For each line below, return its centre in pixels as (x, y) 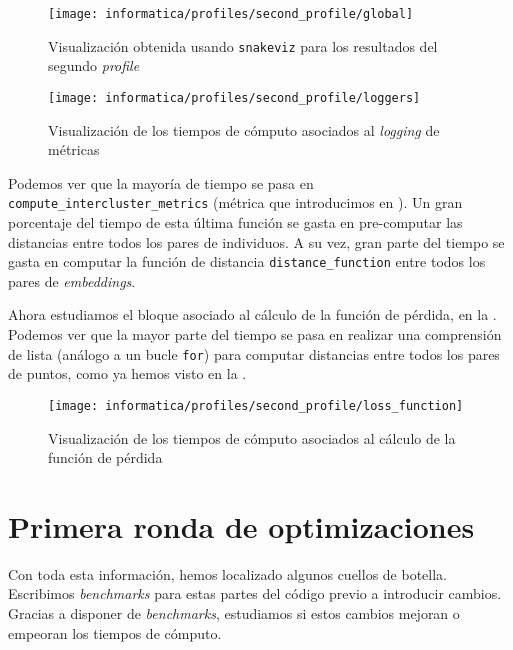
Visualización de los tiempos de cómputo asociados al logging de (244, 129)
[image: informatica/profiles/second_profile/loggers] (234, 97)
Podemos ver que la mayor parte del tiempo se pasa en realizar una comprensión (255, 334)
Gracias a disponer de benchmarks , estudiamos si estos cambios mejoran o (234, 613)
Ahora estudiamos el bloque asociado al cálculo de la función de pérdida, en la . (252, 314)
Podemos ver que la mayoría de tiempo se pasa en (161, 182)
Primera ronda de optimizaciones (241, 525)
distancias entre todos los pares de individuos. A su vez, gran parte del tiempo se (256, 241)
